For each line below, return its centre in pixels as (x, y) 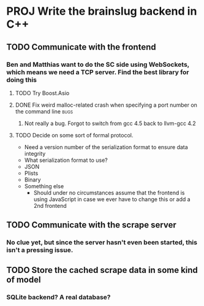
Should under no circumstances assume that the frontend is (109, 193)
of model (24, 279)
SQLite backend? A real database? (59, 297)
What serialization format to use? (66, 160)
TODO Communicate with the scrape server (91, 225)
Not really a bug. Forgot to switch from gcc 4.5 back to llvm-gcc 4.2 (110, 123)
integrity (35, 153)
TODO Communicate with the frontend (81, 47)
